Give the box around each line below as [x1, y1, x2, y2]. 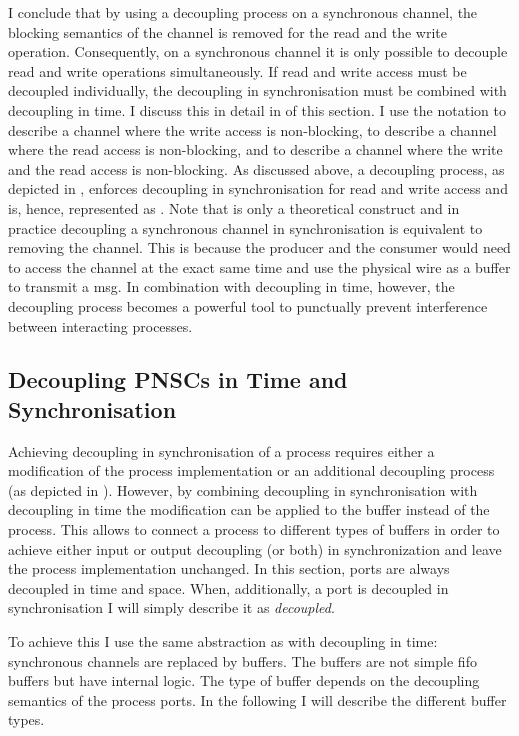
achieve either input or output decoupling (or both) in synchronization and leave [8, 538, 502, 559]
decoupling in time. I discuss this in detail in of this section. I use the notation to [8, 99, 506, 120]
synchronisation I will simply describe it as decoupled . [8, 597, 335, 618]
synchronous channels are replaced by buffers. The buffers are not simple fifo [8, 650, 477, 671]
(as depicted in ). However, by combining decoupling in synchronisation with [8, 479, 478, 500]
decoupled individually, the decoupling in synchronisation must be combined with [8, 80, 507, 101]
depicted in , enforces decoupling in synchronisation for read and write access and [8, 178, 508, 199]
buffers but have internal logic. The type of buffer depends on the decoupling [8, 670, 480, 691]
